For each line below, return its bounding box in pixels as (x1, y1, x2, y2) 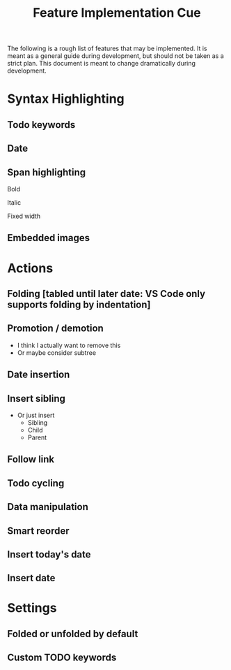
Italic (7, 198, 22, 207)
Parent (27, 433, 47, 442)
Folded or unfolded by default (7, 627, 138, 640)
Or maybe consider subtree (17, 348, 96, 357)
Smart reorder (7, 525, 70, 537)
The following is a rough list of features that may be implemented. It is (7, 44, 207, 53)
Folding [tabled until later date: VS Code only (7, 288, 206, 300)
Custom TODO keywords (7, 652, 117, 664)
